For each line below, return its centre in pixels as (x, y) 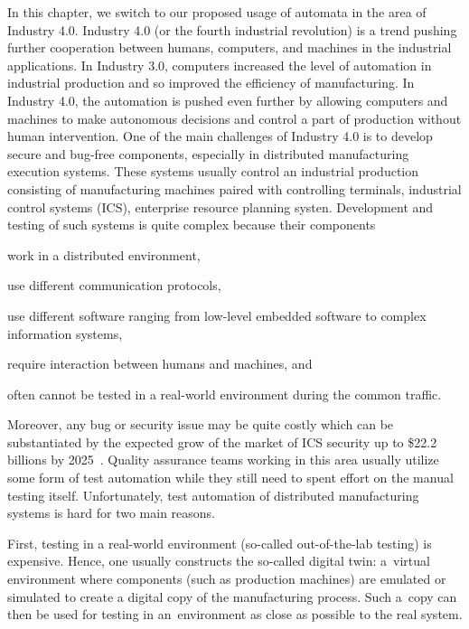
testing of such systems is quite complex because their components (192, 225)
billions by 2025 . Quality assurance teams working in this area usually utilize (223, 460)
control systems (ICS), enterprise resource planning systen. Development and (220, 207)
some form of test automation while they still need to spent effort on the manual (230, 478)
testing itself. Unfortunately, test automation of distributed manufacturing (213, 495)
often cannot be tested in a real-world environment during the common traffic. (225, 394)
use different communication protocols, (114, 285)
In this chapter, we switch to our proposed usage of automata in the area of (217, 12)
